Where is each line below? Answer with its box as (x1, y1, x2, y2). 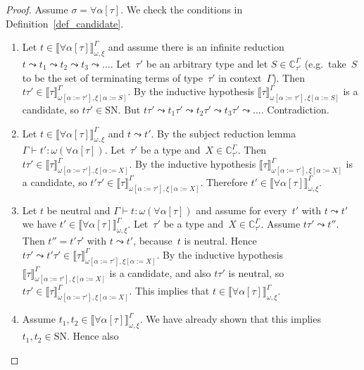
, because (133, 233, 172, 248)
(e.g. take (304, 56, 346, 70)
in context (218, 70, 262, 85)
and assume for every (196, 202, 287, 217)
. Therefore (200, 174, 248, 189)
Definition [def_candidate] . (6, 16, 124, 30)
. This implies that (129, 283, 210, 298)
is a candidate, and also (109, 265, 211, 280)
